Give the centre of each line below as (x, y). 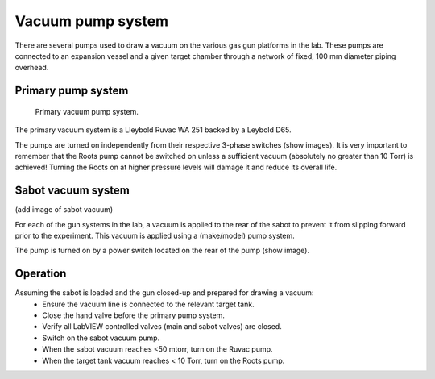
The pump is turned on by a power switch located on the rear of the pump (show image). (162, 251)
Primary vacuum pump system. (87, 111)
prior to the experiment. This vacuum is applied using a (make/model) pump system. (155, 235)
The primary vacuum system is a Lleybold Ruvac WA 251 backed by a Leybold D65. (153, 130)
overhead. (32, 68)
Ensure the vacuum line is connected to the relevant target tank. (148, 304)
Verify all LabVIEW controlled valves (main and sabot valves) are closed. (162, 327)
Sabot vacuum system (72, 191)
